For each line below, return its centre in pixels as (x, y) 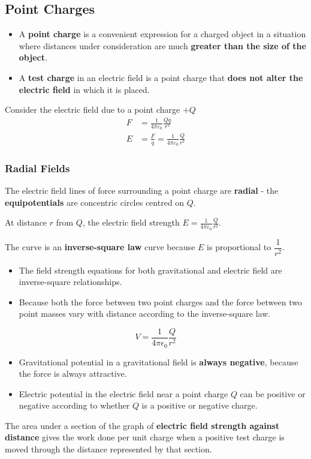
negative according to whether (74, 405)
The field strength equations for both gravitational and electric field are (150, 270)
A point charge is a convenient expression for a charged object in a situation (162, 34)
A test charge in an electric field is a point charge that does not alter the (161, 77)
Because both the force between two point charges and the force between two (160, 301)
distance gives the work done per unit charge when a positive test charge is (145, 437)
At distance (26, 222)
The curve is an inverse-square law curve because (100, 247)
